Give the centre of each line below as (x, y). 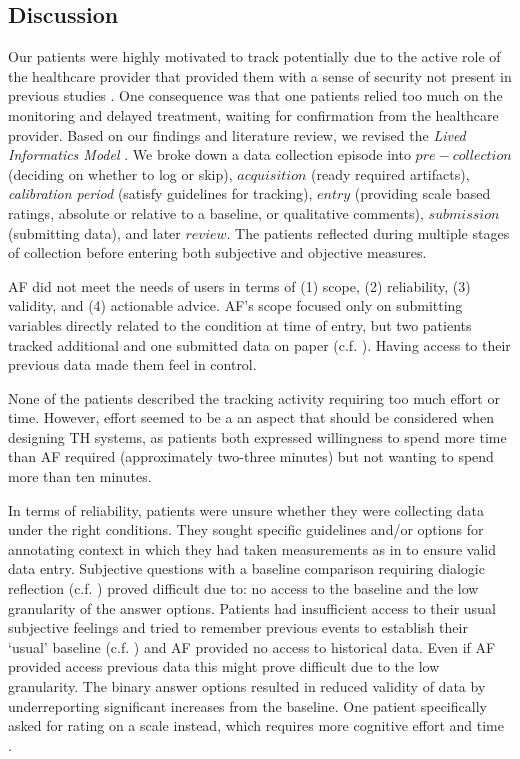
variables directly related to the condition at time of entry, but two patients (240, 324)
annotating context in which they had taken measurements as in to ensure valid (252, 548)
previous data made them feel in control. (132, 364)
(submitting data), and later (94, 232)
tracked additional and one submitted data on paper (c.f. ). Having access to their (259, 344)
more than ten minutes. (80, 476)
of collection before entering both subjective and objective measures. (217, 252)
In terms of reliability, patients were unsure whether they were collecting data (246, 509)
